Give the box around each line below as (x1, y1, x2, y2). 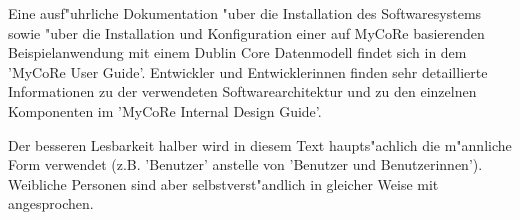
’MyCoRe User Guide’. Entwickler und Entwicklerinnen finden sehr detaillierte (8, 61, 488, 82)
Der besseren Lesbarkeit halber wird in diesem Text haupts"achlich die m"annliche (8, 134, 512, 155)
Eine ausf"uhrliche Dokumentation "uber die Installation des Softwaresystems (8, 3, 482, 23)
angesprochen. (8, 193, 94, 214)
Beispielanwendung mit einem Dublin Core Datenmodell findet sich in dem (8, 42, 467, 63)
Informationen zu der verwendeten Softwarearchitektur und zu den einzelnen (8, 81, 477, 102)
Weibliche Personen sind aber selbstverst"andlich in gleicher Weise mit (8, 173, 439, 194)
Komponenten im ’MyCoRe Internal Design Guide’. (8, 100, 322, 121)
